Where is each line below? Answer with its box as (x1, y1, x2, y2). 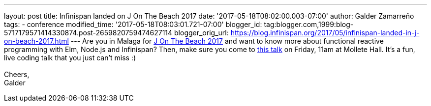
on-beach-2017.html (4, 37, 69, 45)
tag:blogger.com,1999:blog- (264, 20, 354, 28)
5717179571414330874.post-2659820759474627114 (4, 28, 173, 37)
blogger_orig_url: (174, 28, 229, 37)
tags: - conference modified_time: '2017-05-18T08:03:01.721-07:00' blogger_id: (4, 20, 262, 28)
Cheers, (4, 70, 30, 79)
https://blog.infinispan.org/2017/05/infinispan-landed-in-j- (230, 28, 420, 37)
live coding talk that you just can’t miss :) (4, 53, 136, 62)
